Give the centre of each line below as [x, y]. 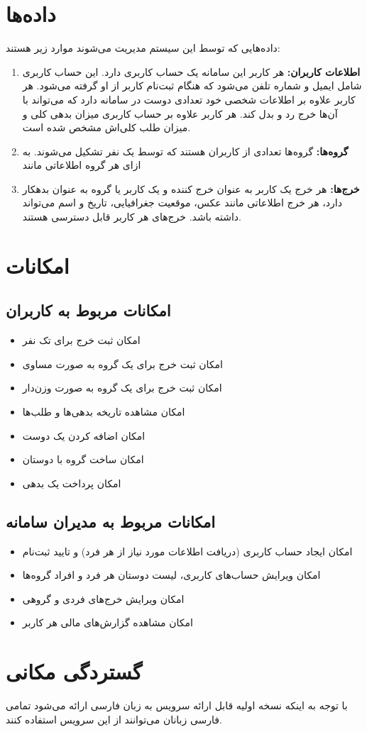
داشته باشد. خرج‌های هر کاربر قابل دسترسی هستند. [132, 217]
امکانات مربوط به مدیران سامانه [111, 521]
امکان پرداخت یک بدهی [72, 483]
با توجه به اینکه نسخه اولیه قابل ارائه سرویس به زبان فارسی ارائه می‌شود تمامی [177, 705]
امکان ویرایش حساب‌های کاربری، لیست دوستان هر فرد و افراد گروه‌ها [171, 575]
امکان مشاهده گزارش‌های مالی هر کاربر [108, 622]
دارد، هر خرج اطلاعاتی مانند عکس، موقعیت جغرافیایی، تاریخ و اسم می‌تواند [182, 203]
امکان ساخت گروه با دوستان [83, 459]
